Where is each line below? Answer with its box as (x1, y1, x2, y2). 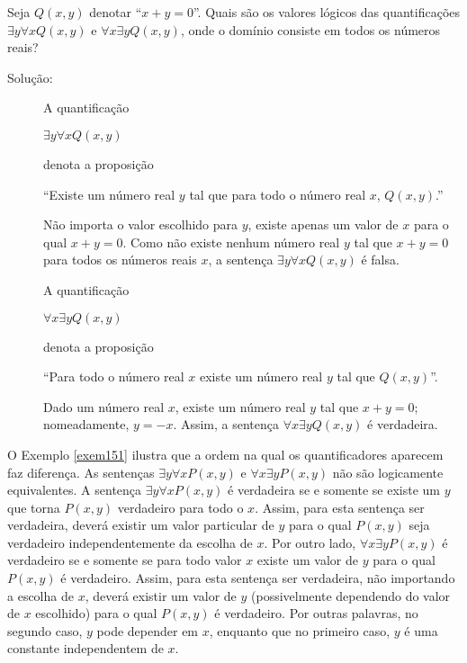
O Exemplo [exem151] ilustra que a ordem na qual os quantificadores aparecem (7, 444, 444, 463)
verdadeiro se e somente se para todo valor (7, 551, 242, 569)
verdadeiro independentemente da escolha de (7, 533, 253, 551)
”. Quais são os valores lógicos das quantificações (193, 3, 461, 21)
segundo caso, (7, 621, 83, 640)
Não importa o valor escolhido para (43, 215, 238, 234)
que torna (7, 497, 60, 516)
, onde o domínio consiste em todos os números (180, 20, 441, 39)
